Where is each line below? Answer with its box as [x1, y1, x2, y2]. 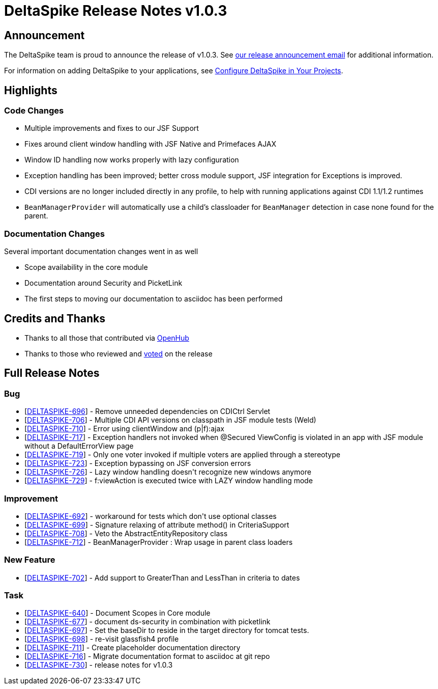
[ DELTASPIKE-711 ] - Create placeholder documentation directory [24, 643, 241, 652]
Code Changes [4, 105, 64, 116]
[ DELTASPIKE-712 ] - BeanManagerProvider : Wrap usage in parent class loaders [24, 537, 293, 546]
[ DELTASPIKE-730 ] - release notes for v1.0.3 [24, 660, 173, 670]
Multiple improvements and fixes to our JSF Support [24, 124, 199, 133]
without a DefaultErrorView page [24, 442, 134, 451]
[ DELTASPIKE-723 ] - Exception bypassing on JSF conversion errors [24, 459, 251, 468]
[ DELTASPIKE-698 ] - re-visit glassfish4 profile [24, 635, 179, 644]
